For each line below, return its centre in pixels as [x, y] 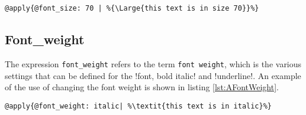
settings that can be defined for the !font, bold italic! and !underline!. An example [153, 75]
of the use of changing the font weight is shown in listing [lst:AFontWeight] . [142, 87]
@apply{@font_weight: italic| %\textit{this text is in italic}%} [138, 106]
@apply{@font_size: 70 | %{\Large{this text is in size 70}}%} [132, 8]
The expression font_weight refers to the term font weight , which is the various [153, 63]
